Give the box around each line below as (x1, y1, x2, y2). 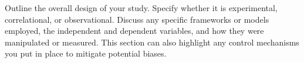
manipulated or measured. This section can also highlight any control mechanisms (5, 36, 299, 48)
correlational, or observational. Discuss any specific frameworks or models (5, 13, 269, 25)
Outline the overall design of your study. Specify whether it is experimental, (5, 2, 278, 13)
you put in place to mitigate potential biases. (5, 47, 167, 60)
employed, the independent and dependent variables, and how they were (5, 24, 264, 37)
